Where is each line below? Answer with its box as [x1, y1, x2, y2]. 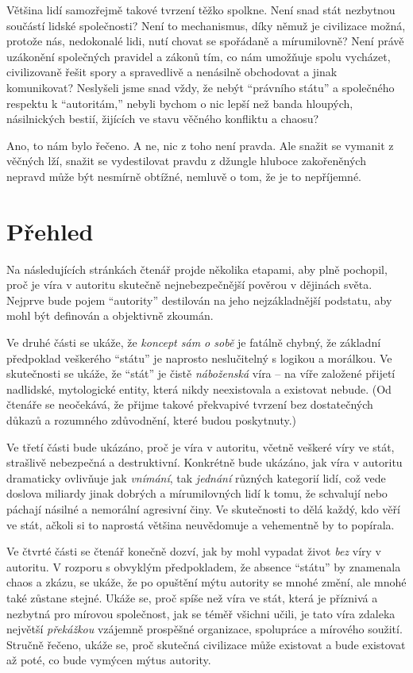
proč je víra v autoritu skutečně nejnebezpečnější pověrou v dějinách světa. [6, 276, 372, 293]
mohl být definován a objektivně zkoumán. [6, 307, 214, 324]
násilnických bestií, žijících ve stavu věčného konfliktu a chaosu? [6, 110, 319, 127]
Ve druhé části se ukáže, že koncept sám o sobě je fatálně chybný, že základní [6, 334, 381, 351]
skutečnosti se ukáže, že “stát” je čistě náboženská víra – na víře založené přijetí [6, 365, 396, 382]
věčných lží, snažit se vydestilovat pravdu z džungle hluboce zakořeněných [6, 152, 366, 169]
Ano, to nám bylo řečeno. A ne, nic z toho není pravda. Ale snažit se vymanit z [6, 137, 394, 153]
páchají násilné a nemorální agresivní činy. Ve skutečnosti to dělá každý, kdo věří [6, 500, 400, 517]
